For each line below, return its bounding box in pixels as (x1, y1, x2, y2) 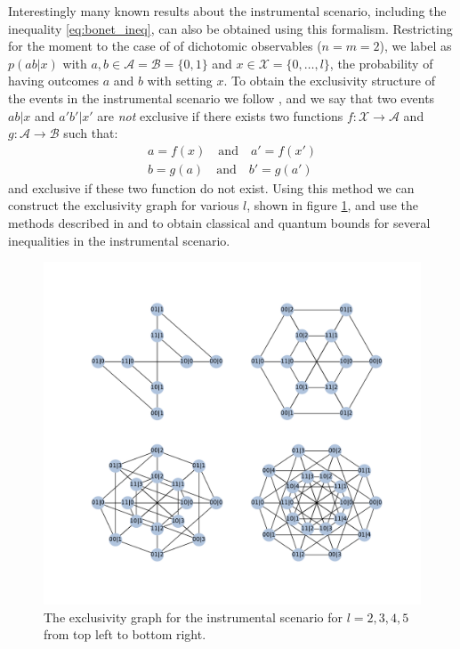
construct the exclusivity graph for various (8, 196, 239, 215)
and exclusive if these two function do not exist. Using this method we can (8, 178, 415, 197)
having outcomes (8, 71, 99, 90)
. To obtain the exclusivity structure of (223, 71, 435, 90)
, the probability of (329, 53, 433, 72)
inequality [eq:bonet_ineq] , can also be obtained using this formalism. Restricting (8, 19, 453, 37)
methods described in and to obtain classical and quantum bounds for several (8, 214, 431, 231)
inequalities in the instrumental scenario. (8, 231, 230, 249)
